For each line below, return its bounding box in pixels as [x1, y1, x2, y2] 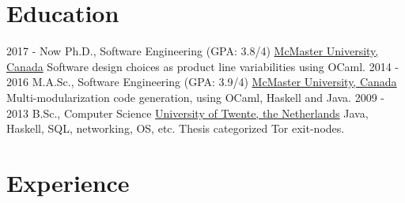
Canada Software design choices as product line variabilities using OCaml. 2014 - [6, 58, 399, 74]
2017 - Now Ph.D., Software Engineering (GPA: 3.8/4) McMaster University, [6, 43, 379, 59]
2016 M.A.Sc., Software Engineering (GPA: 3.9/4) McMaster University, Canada [6, 73, 397, 90]
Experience [6, 166, 130, 198]
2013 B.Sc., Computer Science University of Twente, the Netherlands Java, [6, 104, 369, 121]
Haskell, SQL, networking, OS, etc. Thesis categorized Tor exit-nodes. [6, 120, 345, 137]
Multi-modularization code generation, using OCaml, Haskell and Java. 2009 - [6, 88, 385, 105]
